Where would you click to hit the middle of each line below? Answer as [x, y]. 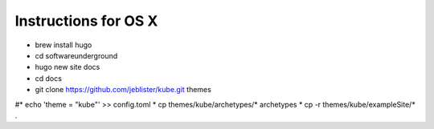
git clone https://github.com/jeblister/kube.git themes [123, 90]
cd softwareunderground [76, 55]
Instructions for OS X [86, 21]
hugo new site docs [68, 67]
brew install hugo [63, 45]
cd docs [48, 78]
